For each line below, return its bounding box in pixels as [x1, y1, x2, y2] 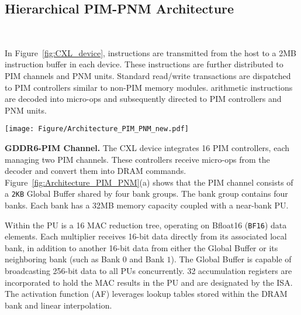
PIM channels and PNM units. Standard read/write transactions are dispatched [5, 69, 291, 81]
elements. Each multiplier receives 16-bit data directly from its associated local [5, 230, 287, 242]
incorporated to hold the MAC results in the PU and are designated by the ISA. [5, 276, 293, 288]
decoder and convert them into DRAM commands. [5, 165, 186, 177]
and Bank [129, 253, 164, 265]
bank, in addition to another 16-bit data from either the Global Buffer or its [5, 241, 278, 254]
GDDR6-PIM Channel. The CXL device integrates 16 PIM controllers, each [5, 142, 289, 154]
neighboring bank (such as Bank [5, 253, 120, 265]
